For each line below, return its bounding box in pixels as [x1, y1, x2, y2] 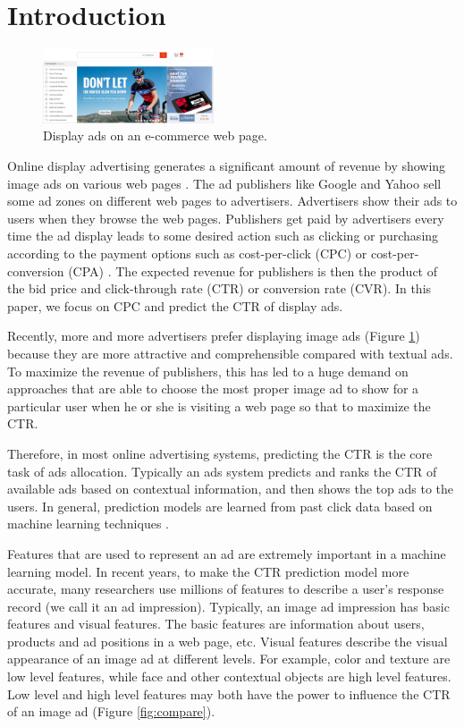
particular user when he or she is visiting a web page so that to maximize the [7, 396, 431, 415]
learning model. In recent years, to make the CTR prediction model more [7, 562, 409, 580]
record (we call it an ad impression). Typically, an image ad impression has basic [7, 596, 450, 615]
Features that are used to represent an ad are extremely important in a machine [7, 544, 446, 562]
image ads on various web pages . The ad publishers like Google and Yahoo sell [7, 173, 442, 192]
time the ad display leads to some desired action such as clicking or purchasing [7, 226, 439, 245]
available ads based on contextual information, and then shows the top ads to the [7, 479, 453, 498]
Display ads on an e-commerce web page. [43, 126, 267, 145]
